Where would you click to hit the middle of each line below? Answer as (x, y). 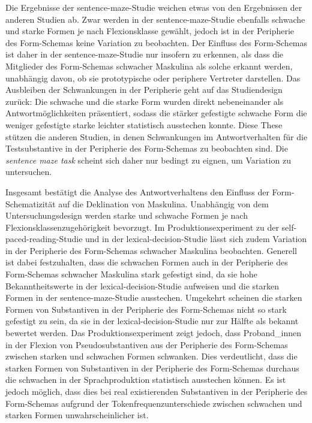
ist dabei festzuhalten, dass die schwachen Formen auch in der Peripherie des (147, 262)
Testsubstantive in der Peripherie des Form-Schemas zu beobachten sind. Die (147, 148)
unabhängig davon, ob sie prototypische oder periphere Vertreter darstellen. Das (153, 78)
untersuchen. (29, 172)
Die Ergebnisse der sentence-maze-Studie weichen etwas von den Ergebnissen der (154, 7)
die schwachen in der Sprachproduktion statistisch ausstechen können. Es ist (146, 380)
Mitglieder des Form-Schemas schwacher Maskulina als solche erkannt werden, (149, 66)
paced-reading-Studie (44, 239)
